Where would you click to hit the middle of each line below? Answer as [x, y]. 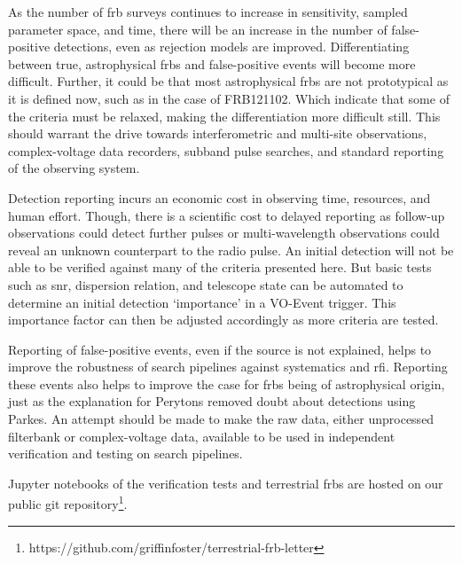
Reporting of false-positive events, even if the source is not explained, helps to [220, 349]
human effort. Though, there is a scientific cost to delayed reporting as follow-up [227, 215]
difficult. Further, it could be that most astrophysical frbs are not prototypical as [228, 81]
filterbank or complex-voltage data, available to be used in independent [202, 436]
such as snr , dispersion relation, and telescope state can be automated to [206, 284]
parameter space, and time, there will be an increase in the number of [198, 29]
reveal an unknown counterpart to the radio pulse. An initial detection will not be [231, 250]
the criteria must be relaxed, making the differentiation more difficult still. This [224, 116]
